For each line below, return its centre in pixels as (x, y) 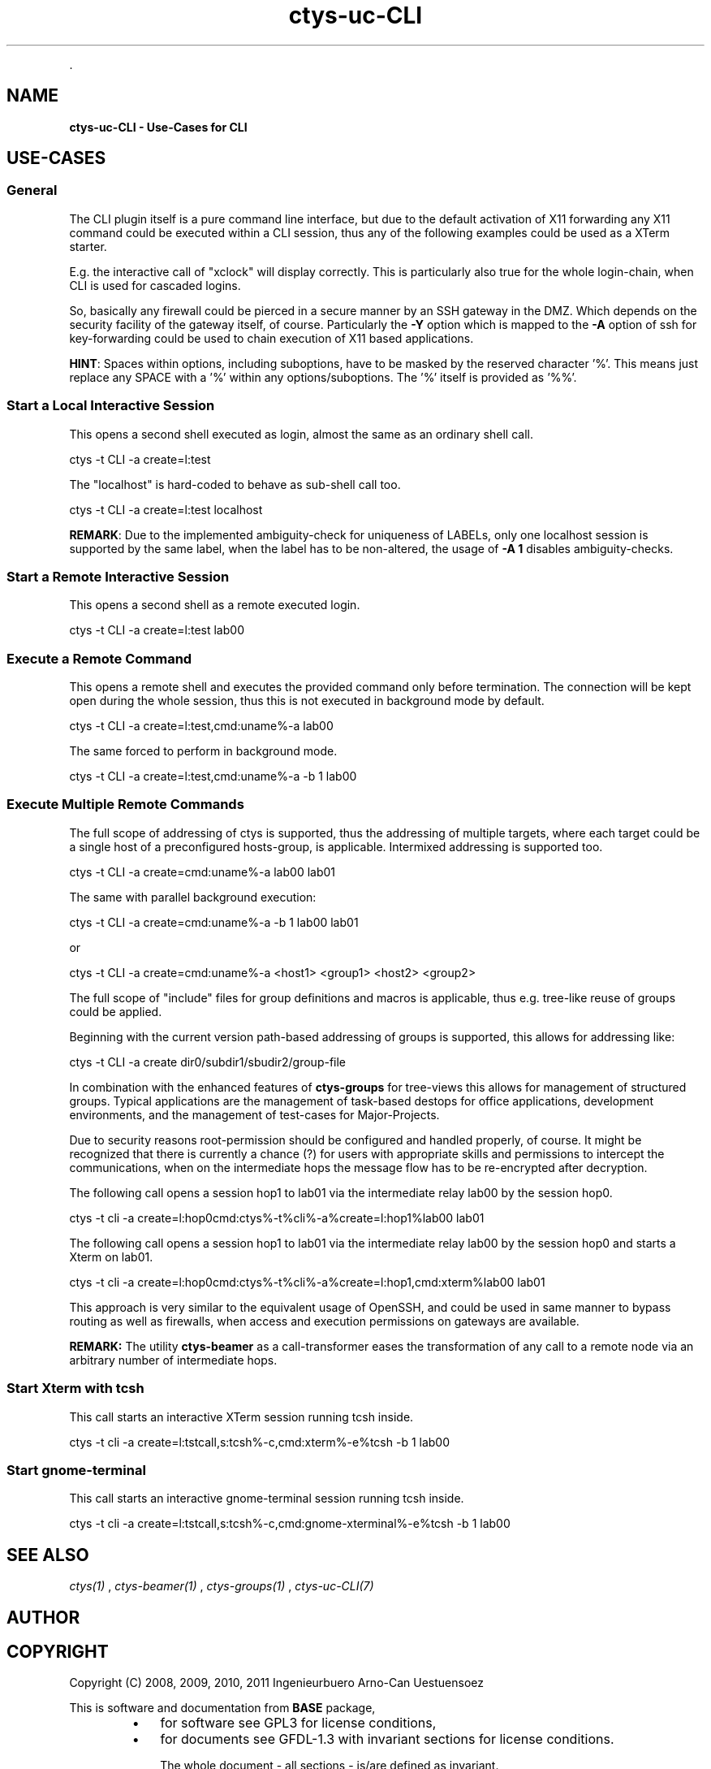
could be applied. (116, 1011)
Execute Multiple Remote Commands (125, 804)
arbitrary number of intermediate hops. (173, 1360)
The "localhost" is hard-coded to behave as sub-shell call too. (235, 484)
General (32, 190)
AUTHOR (43, 1617)
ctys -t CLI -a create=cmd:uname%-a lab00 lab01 (203, 872)
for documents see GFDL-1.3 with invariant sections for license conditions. (387, 1739)
